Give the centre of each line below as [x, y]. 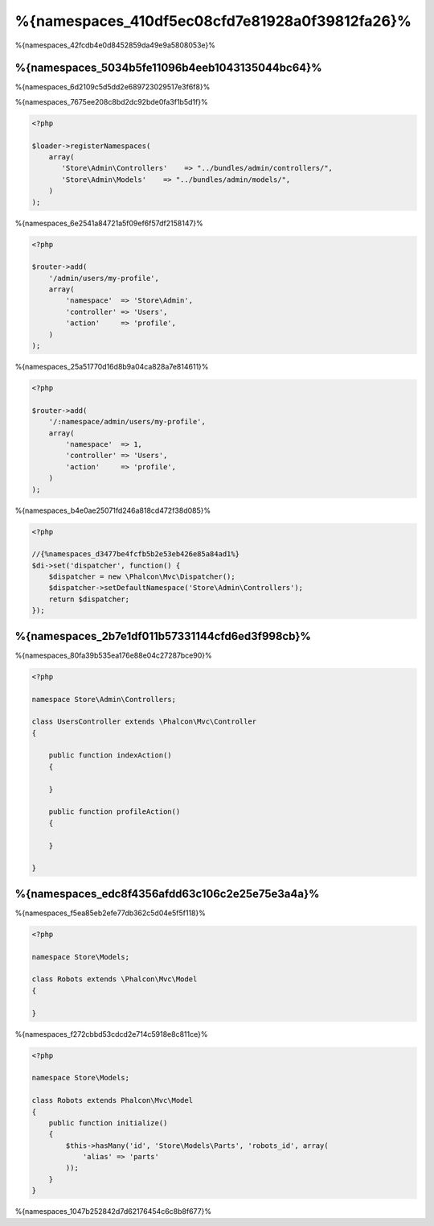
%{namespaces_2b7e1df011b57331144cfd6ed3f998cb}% [163, 636]
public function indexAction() [110, 755]
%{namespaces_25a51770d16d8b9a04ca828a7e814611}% [112, 367]
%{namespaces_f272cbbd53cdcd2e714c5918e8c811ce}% [111, 1034]
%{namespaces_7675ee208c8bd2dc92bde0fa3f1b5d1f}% [111, 101]
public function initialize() [108, 1123]
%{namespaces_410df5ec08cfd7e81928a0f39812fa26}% [213, 21]
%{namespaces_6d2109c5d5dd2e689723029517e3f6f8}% [113, 87]
